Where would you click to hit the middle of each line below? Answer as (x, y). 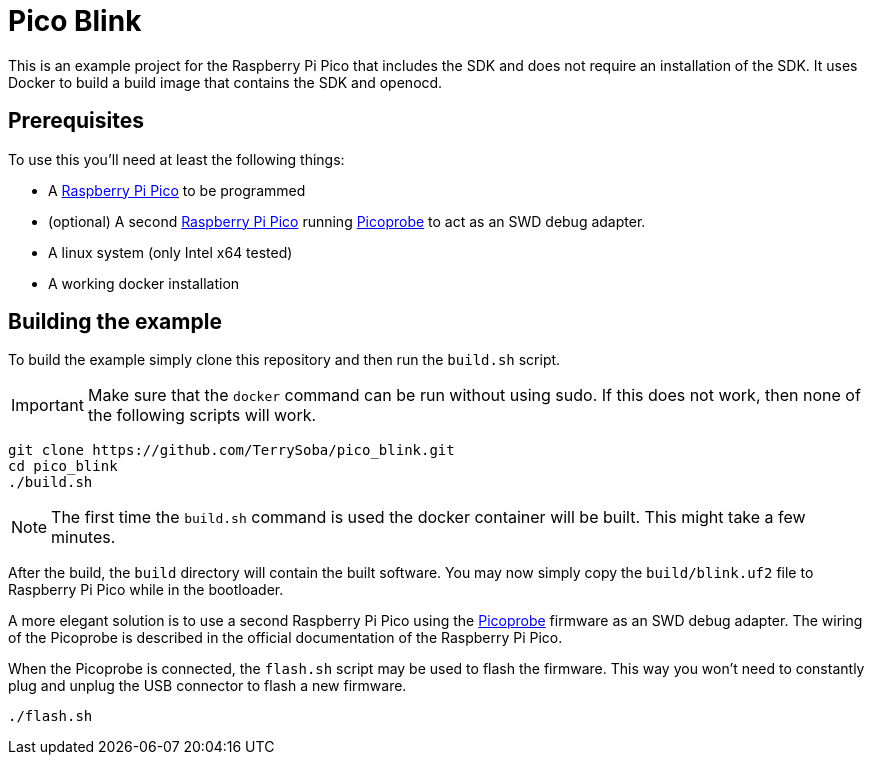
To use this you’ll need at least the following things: (176, 159)
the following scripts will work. (202, 415)
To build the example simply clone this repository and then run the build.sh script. (284, 360)
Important (47, 405)
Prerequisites (76, 121)
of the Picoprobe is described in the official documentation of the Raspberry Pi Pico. (285, 638)
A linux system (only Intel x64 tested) (170, 252)
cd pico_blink (63, 466)
